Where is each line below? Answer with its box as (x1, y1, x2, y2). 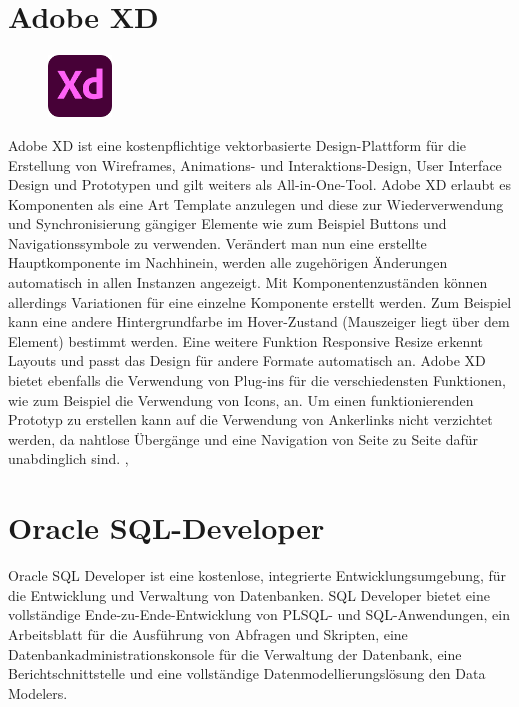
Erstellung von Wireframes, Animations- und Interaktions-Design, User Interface (8, 154, 502, 175)
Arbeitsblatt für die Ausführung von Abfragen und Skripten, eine (8, 623, 408, 644)
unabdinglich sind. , (8, 448, 129, 469)
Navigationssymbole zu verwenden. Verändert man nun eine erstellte (8, 232, 427, 253)
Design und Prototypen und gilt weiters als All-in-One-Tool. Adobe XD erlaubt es (8, 174, 512, 195)
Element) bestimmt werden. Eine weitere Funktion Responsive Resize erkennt (8, 330, 484, 351)
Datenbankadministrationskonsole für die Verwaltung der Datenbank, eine (8, 643, 462, 664)
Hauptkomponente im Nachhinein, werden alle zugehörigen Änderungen (8, 252, 448, 273)
